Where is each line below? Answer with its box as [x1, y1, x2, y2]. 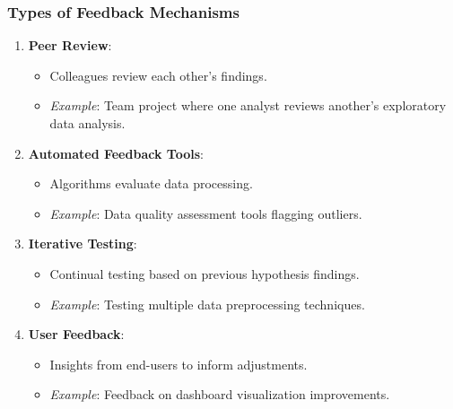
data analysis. [49, 114, 126, 132]
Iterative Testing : [28, 234, 137, 253]
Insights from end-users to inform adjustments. [49, 354, 308, 373]
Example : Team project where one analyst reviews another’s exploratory [49, 96, 447, 115]
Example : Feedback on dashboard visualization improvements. [49, 385, 390, 404]
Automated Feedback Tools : [28, 144, 204, 162]
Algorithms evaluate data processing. [49, 174, 253, 193]
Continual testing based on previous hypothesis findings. [49, 264, 360, 283]
